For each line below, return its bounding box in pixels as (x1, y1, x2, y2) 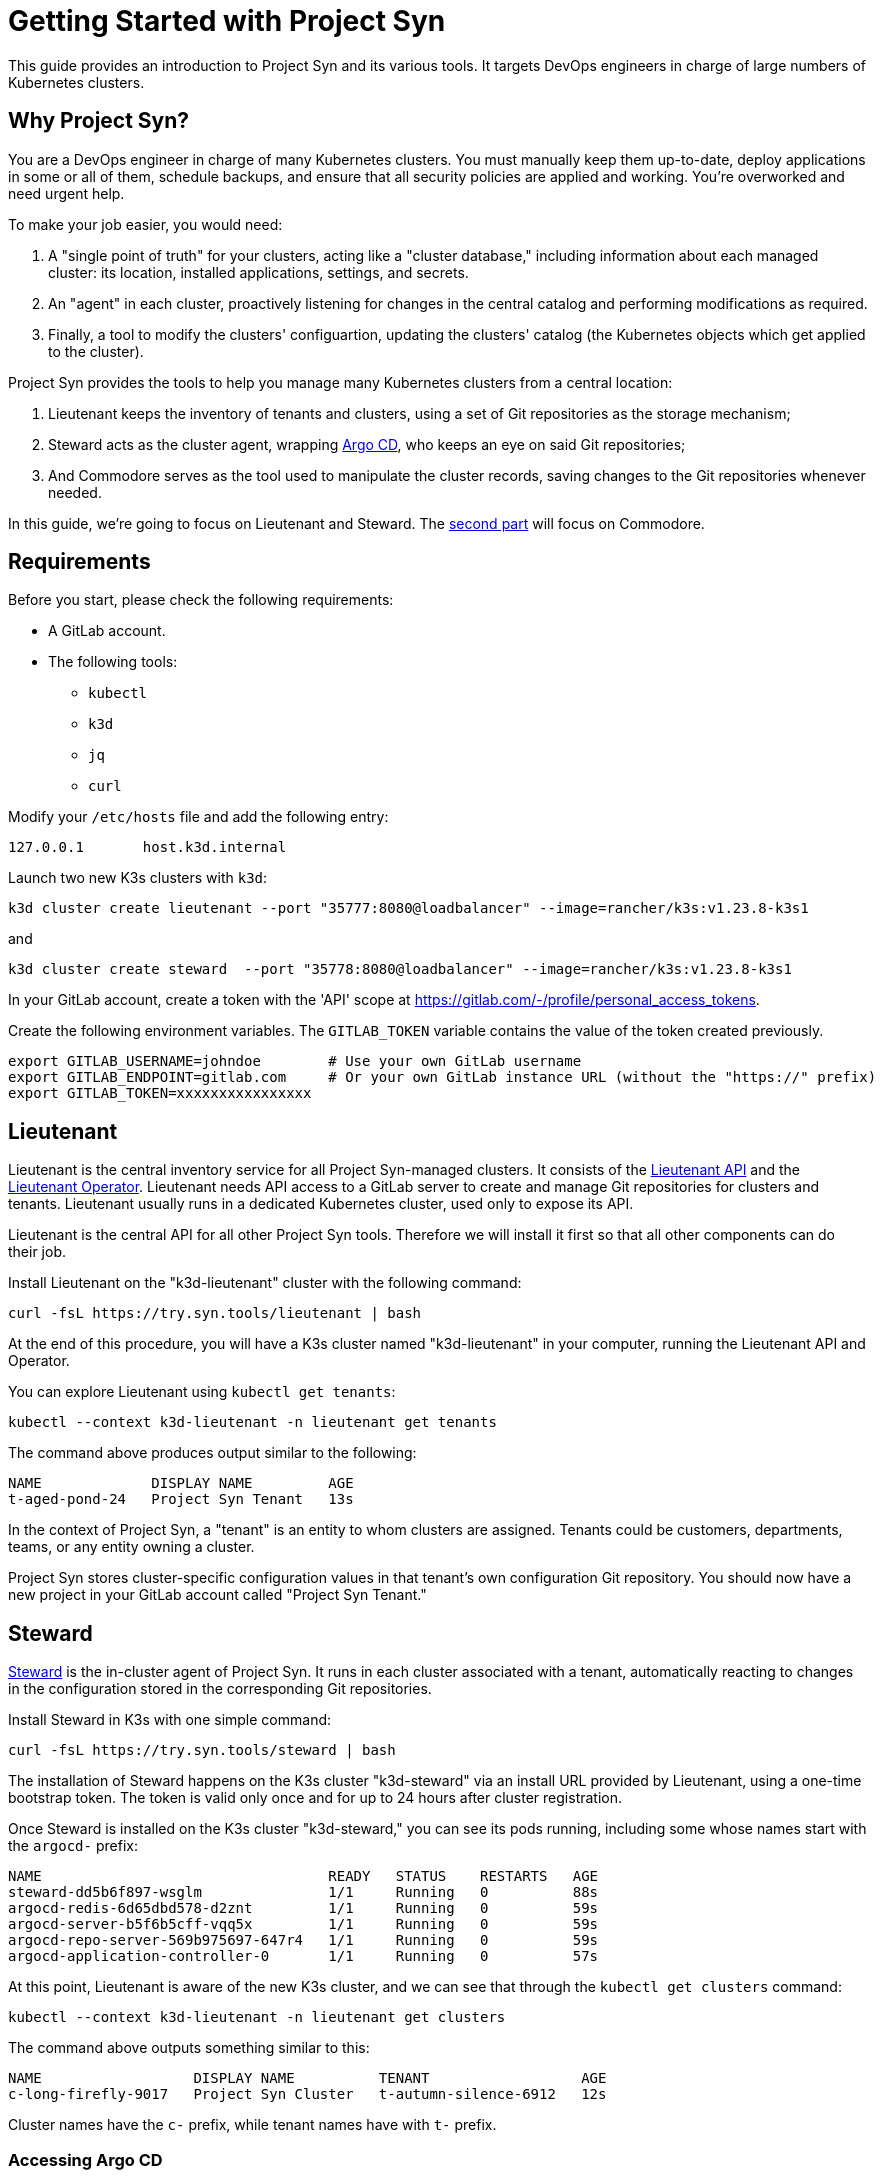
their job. (8, 1243, 67, 1261)
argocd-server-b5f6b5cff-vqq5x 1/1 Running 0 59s (8, 1916, 599, 1933)
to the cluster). (48, 342, 144, 360)
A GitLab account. (48, 622, 166, 640)
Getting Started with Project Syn (8, 4, 446, 38)
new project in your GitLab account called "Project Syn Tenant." (8, 1586, 427, 1604)
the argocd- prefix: (8, 1837, 138, 1855)
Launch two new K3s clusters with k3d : (8, 869, 268, 887)
